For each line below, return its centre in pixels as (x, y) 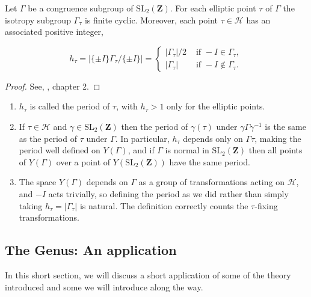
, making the (278, 138)
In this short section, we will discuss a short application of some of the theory (148, 274)
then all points (276, 150)
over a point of (83, 161)
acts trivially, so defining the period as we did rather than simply (168, 193)
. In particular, (142, 138)
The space (38, 182)
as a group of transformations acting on (211, 182)
